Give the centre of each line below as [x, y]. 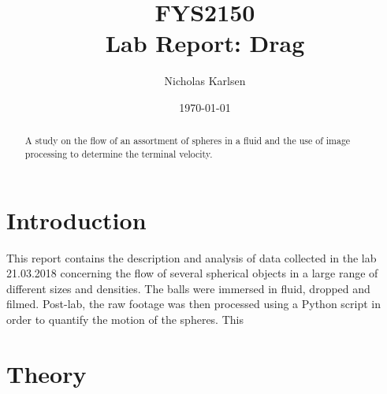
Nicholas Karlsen [205, 81]
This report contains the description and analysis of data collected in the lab [192, 257]
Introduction [76, 219]
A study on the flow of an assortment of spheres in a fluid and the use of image [188, 141]
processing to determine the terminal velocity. [119, 153]
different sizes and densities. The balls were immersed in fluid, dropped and [188, 288]
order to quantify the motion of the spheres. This [125, 319]
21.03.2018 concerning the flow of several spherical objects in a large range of [192, 273]
